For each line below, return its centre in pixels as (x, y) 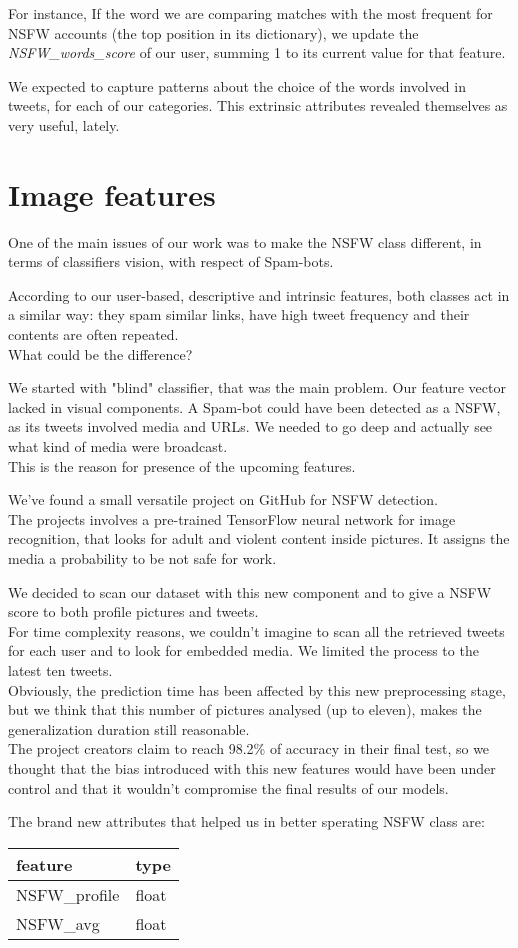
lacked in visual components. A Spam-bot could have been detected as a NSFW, (254, 406)
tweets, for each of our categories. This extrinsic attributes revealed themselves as (258, 105)
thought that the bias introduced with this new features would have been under (252, 767)
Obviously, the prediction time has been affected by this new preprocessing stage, (257, 689)
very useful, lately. (64, 124)
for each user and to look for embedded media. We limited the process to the (243, 650)
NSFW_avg (58, 923)
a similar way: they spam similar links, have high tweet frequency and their (239, 314)
